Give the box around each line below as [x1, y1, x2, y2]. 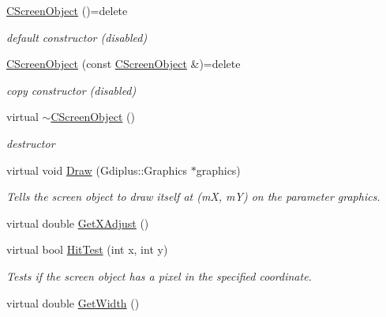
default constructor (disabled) [6, 28, 148, 45]
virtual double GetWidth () [6, 294, 140, 311]
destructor [6, 134, 55, 151]
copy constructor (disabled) [6, 81, 137, 98]
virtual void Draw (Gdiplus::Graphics [6, 161, 188, 178]
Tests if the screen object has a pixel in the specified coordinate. [6, 267, 312, 284]
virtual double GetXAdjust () [6, 214, 149, 231]
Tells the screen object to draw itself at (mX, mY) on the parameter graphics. [6, 188, 380, 205]
